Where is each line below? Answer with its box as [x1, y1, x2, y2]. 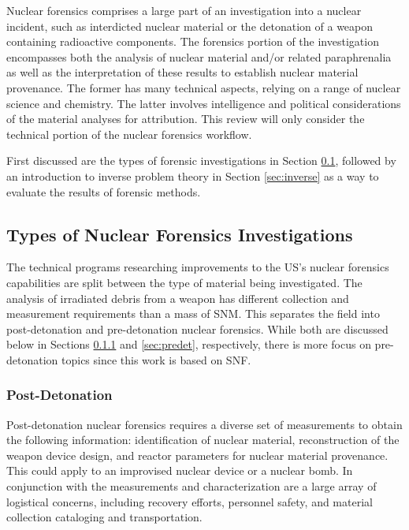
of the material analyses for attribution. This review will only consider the [6, 110, 365, 127]
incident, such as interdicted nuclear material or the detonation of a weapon [6, 17, 374, 34]
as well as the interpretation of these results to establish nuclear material [6, 64, 359, 80]
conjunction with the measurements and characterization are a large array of [6, 478, 377, 495]
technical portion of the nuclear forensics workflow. [6, 125, 252, 142]
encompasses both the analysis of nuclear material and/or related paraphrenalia [6, 48, 392, 65]
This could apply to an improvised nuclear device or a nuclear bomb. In [6, 462, 353, 479]
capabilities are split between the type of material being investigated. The [6, 274, 363, 290]
